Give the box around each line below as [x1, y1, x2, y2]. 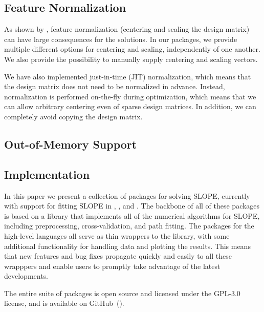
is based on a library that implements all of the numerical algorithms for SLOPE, [4, 210, 260, 221]
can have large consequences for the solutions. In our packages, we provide [4, 33, 237, 44]
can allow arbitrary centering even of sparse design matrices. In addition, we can [4, 101, 256, 112]
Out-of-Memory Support [4, 136, 137, 152]
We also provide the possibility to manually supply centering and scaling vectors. [4, 53, 258, 64]
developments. [4, 271, 49, 281]
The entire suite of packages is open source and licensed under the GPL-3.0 [4, 287, 240, 298]
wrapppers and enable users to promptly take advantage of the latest [4, 260, 221, 271]
